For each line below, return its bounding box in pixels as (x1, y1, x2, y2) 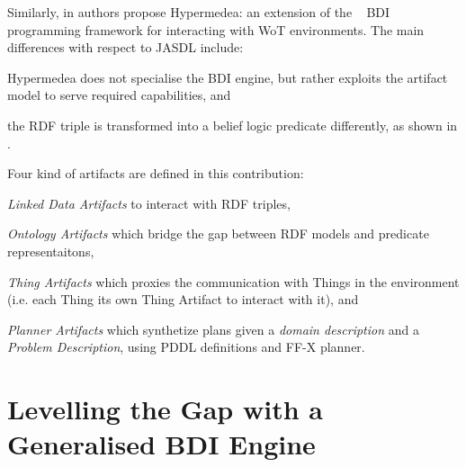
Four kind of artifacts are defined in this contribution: (7, 164, 304, 183)
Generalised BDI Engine (7, 426, 316, 463)
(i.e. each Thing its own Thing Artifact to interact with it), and (7, 290, 359, 309)
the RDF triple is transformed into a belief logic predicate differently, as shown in (7, 115, 458, 134)
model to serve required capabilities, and (7, 85, 231, 104)
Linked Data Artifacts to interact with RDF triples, (7, 193, 291, 212)
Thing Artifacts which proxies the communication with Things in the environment (7, 272, 460, 291)
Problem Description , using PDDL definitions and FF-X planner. (7, 337, 365, 356)
